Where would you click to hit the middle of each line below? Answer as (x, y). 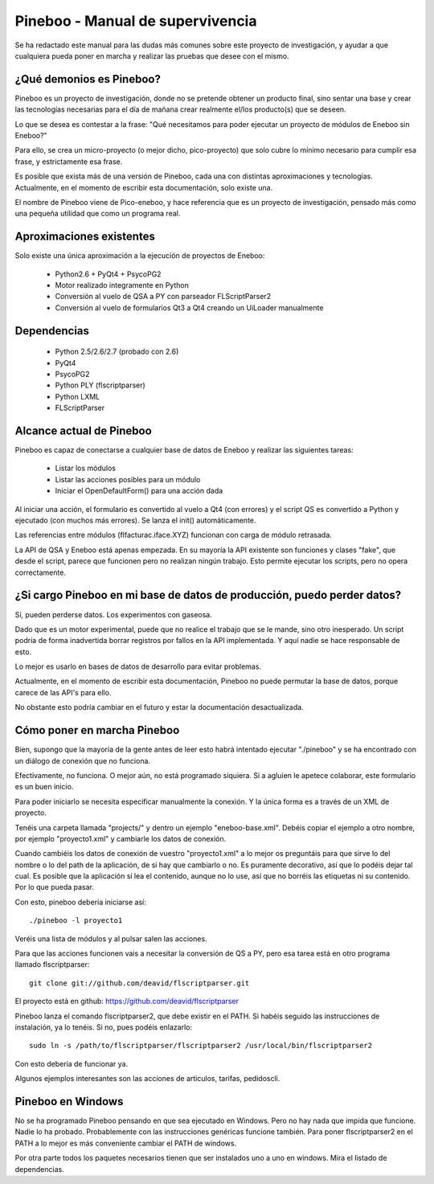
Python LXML (78, 396)
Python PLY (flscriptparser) (100, 385)
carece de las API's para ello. (63, 692)
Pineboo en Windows (69, 1101)
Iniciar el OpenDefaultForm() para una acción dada (139, 491)
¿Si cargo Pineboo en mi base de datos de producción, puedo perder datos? (208, 595)
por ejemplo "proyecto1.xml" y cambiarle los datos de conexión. (121, 838)
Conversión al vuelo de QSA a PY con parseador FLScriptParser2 (163, 297)
